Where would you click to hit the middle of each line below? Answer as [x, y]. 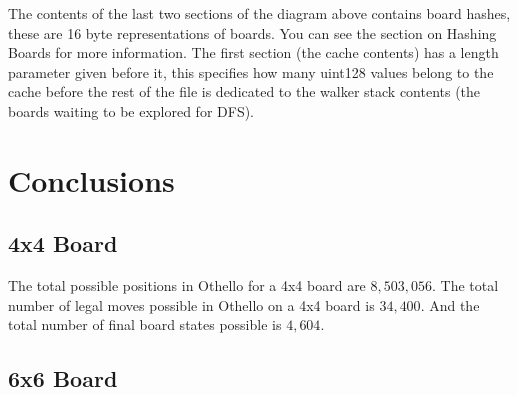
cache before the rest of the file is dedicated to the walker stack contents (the [244, 91]
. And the [450, 304]
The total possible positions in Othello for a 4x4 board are [187, 285]
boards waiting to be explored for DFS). [131, 110]
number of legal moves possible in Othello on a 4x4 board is [191, 304]
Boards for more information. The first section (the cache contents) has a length [253, 52]
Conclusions [91, 179]
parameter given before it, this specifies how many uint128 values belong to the [251, 71]
